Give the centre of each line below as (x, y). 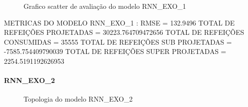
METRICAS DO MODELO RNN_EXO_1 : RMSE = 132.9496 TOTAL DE (119, 22)
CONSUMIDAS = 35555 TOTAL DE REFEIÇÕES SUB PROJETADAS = (118, 41)
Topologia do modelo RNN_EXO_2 (78, 99)
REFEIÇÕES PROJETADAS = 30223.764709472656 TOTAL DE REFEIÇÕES (124, 32)
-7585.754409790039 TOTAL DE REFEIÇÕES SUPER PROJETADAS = (115, 51)
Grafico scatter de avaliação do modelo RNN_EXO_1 (105, 6)
